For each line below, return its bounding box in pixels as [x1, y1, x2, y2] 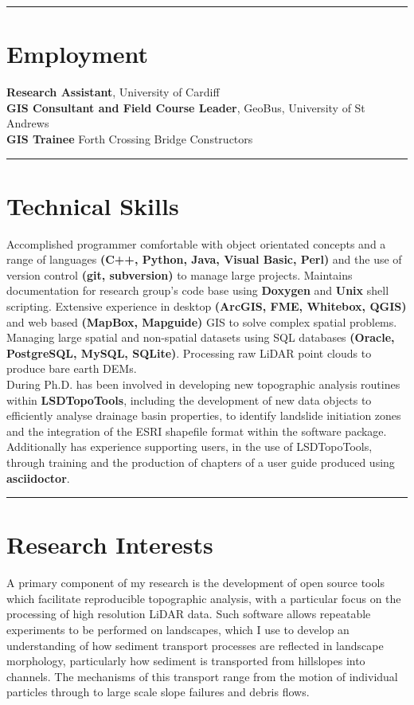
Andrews [6, 115, 49, 131]
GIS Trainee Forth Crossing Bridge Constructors [6, 130, 253, 147]
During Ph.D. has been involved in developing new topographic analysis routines [6, 375, 400, 392]
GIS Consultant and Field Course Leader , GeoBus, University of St [6, 99, 365, 116]
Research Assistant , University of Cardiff [6, 84, 220, 100]
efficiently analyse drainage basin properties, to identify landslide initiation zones [6, 407, 401, 424]
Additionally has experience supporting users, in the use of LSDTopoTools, [6, 438, 373, 455]
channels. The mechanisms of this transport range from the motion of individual [6, 668, 398, 684]
